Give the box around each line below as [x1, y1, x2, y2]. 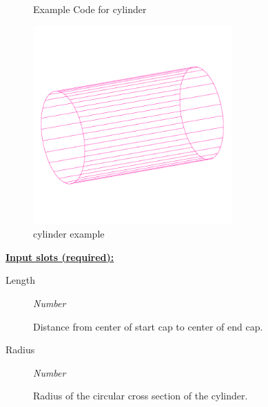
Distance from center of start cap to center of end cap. [33, 319, 263, 333]
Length [6, 273, 35, 287]
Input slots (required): [6, 249, 114, 264]
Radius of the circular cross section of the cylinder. [33, 388, 248, 403]
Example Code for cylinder [33, 2, 147, 16]
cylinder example [33, 227, 105, 241]
